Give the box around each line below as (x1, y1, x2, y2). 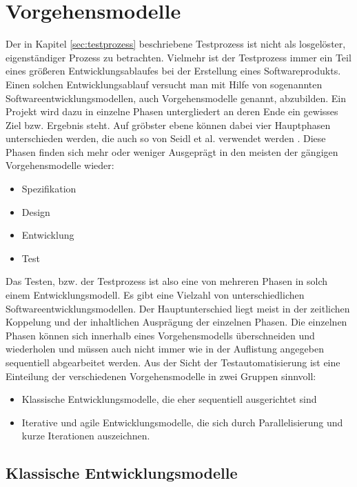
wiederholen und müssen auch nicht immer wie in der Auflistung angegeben (6, 341, 324, 356)
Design (21, 204, 50, 219)
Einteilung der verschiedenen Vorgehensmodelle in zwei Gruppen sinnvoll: (6, 368, 316, 383)
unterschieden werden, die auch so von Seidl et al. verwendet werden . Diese (6, 131, 326, 146)
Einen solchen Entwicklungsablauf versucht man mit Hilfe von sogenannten (6, 77, 323, 91)
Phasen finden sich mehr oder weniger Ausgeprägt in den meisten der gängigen (6, 144, 338, 159)
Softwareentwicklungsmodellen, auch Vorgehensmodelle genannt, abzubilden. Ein (6, 90, 346, 105)
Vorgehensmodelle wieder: (6, 158, 114, 172)
